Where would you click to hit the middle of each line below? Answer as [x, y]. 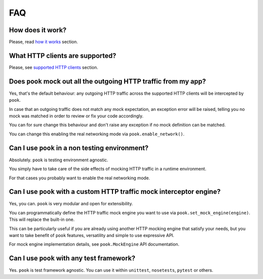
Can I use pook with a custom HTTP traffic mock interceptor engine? [115, 192]
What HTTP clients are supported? [63, 55]
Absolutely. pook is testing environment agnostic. [59, 160]
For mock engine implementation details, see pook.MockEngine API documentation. [94, 244]
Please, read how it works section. [43, 42]
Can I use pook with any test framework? [72, 258]
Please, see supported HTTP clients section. [54, 67]
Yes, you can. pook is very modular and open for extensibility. [71, 204]
